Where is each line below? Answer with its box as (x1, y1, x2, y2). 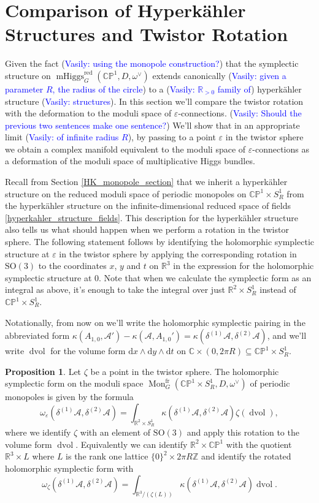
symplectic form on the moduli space (5, 377, 144, 390)
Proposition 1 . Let (5, 365, 82, 377)
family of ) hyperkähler (217, 82, 302, 95)
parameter (5, 82, 44, 95)
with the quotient (226, 437, 292, 450)
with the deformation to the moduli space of (5, 107, 172, 119)
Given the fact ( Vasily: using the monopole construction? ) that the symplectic (5, 57, 299, 70)
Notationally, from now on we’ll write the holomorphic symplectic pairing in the (5, 316, 306, 328)
